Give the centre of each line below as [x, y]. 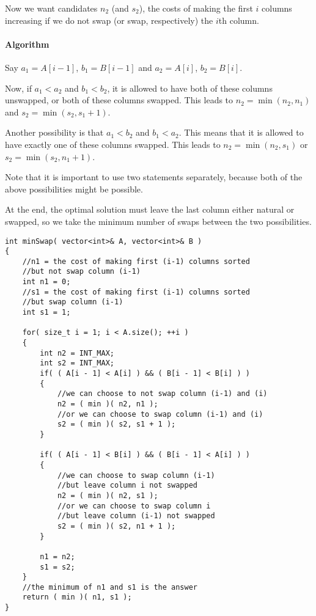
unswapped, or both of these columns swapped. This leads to [119, 100]
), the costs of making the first [196, 8]
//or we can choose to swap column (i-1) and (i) [160, 414]
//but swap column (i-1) [73, 302]
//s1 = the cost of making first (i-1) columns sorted [136, 292]
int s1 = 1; [46, 313]
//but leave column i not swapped [127, 486]
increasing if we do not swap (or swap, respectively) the [109, 20]
